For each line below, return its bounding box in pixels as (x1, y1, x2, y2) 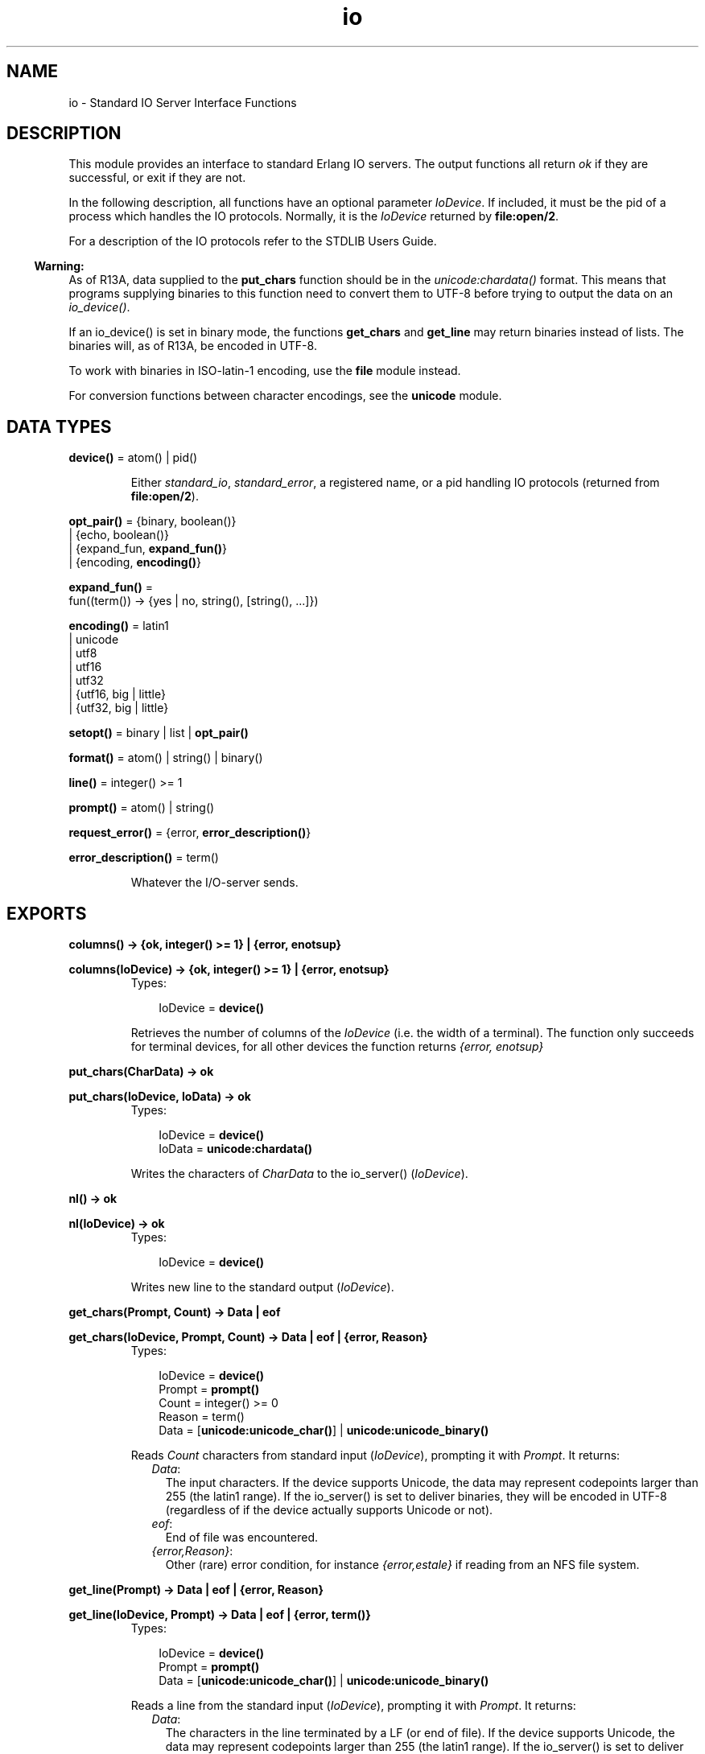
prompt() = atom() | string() (68, 801, 215, 815)
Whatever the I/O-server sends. (130, 875, 299, 890)
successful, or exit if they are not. (68, 171, 246, 185)
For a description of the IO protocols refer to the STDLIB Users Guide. (68, 234, 437, 249)
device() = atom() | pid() (68, 451, 198, 465)
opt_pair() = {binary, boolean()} (68, 514, 237, 529)
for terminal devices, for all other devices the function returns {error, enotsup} (130, 1040, 544, 1054)
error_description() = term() (68, 850, 219, 865)
